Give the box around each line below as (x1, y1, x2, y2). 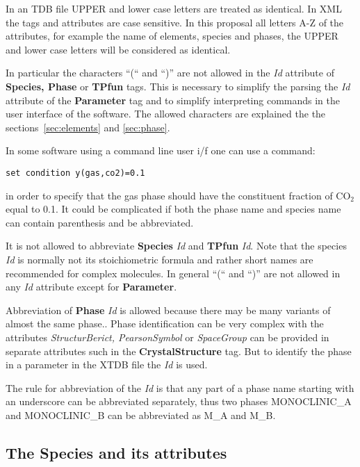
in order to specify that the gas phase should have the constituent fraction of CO (6, 188, 351, 202)
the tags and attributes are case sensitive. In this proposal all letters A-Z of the (6, 15, 344, 29)
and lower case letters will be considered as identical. (6, 42, 231, 56)
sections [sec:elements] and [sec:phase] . (6, 120, 170, 134)
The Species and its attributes (6, 441, 227, 463)
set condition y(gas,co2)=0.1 (6, 167, 145, 178)
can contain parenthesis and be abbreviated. (6, 215, 194, 229)
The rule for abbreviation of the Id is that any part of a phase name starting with (6, 380, 354, 395)
